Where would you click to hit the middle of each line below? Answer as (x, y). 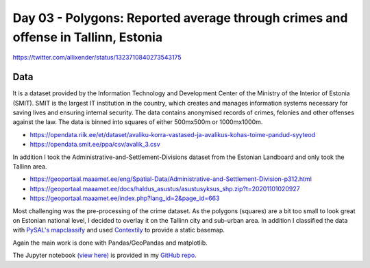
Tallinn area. (30, 166)
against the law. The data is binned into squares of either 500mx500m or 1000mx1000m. (138, 122)
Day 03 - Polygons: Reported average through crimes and (180, 18)
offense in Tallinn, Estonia (88, 37)
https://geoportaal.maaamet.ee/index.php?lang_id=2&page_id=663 (125, 198)
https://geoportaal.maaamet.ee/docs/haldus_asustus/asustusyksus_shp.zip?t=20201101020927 (165, 188)
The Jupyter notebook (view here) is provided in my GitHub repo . (104, 255)
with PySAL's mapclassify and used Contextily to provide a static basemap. (119, 230)
